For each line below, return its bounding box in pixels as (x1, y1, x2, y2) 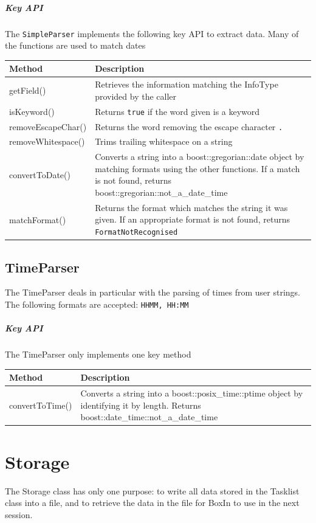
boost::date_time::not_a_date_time (80, 410, 218, 423)
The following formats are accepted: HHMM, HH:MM (5, 298, 189, 311)
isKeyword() (9, 105, 55, 117)
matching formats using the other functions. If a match (95, 162, 300, 175)
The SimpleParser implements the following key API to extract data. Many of (5, 27, 299, 40)
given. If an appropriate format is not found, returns (95, 213, 290, 226)
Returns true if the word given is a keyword (95, 105, 260, 117)
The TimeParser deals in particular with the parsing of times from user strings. (5, 286, 300, 299)
